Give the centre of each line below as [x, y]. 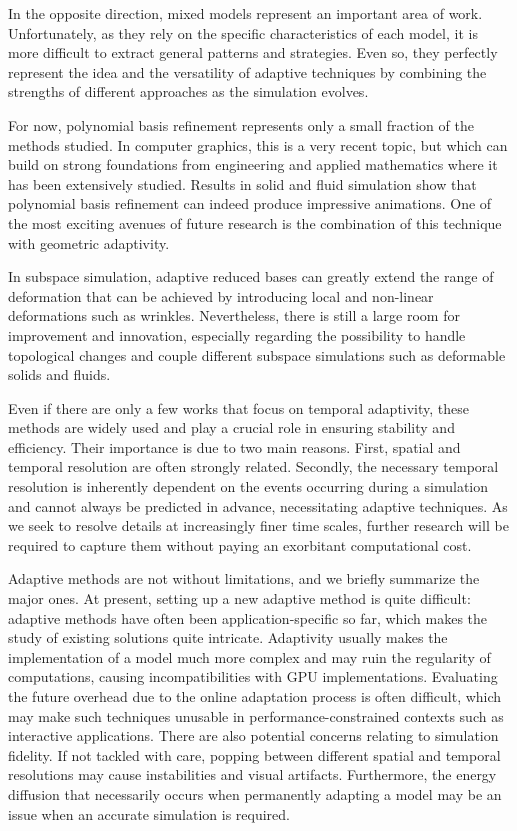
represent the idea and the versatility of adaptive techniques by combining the [247, 71]
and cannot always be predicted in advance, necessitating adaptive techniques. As [258, 505]
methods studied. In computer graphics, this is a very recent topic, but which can [258, 144]
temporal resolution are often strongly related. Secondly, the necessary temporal [253, 466]
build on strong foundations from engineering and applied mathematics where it [253, 164]
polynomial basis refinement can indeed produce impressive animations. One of [250, 203]
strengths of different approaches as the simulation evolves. [188, 91]
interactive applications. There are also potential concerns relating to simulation [253, 735]
